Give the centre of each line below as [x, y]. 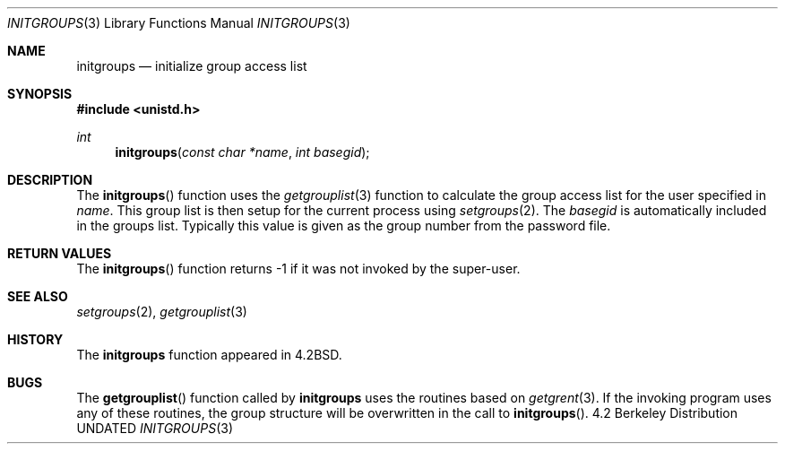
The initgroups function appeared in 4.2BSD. [209, 355]
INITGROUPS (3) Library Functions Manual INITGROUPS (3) [179, 23]
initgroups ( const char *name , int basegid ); [242, 152]
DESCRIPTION [50, 180]
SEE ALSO [38, 296]
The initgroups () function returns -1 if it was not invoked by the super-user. [298, 269]
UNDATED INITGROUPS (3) [155, 428]
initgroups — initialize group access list [192, 66]
